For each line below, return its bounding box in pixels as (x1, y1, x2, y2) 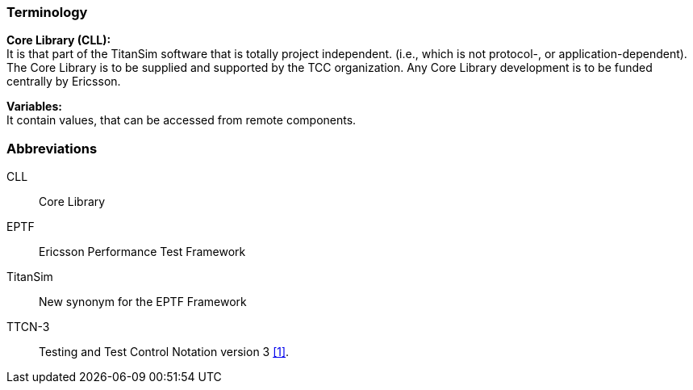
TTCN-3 (6, 320, 50, 334)
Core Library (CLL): (6, 33, 111, 48)
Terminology (6, 4, 88, 20)
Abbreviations (6, 140, 98, 157)
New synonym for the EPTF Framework (39, 295, 247, 309)
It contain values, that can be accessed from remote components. (6, 113, 357, 128)
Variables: (6, 99, 62, 114)
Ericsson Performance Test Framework (39, 245, 246, 259)
